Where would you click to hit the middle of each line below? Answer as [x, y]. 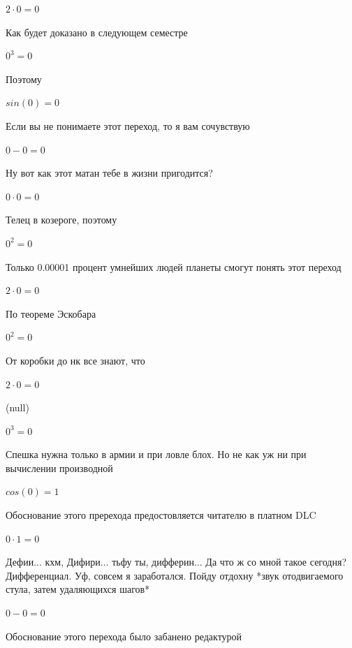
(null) [17, 407]
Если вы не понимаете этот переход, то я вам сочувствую [128, 125]
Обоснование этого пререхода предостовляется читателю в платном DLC [161, 515]
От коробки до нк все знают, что [75, 360]
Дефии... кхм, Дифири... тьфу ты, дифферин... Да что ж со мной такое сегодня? [176, 562]
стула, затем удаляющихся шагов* [78, 589]
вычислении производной [59, 467]
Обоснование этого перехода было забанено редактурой [124, 636]
